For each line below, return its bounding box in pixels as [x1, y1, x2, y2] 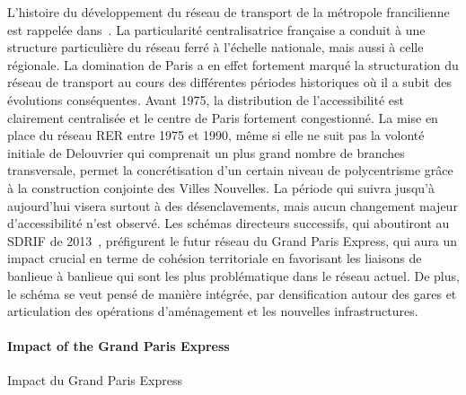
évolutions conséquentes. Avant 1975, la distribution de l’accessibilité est [7, 90, 404, 109]
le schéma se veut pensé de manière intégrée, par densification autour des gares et [7, 284, 457, 303]
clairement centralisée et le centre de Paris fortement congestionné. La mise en [7, 108, 438, 127]
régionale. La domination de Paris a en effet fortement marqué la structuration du [7, 55, 459, 74]
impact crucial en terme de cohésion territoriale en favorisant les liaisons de [7, 249, 422, 268]
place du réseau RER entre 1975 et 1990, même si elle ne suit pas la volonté [7, 126, 425, 145]
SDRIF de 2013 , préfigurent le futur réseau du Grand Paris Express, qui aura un [7, 231, 458, 250]
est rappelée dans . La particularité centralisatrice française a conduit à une [7, 20, 426, 39]
